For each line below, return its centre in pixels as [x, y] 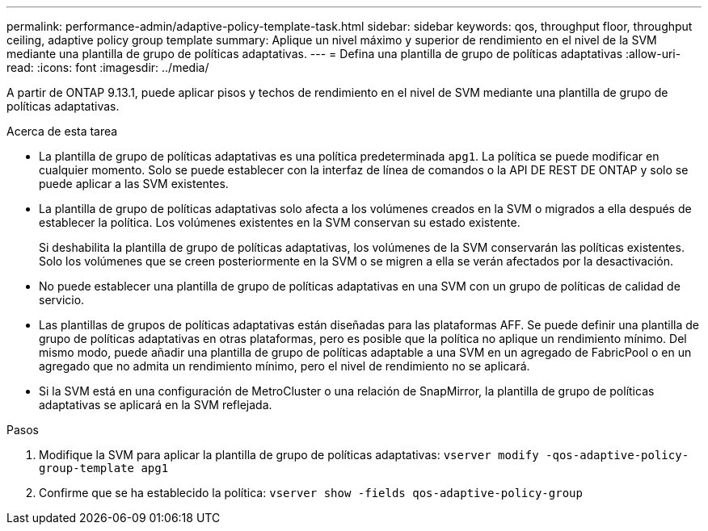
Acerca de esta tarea [62, 131]
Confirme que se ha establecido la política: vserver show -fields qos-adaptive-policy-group [311, 493]
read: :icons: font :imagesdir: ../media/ [108, 67]
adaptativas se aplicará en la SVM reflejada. [156, 405]
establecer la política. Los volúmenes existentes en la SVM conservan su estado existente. [280, 222]
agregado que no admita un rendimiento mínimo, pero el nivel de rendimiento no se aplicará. [284, 366]
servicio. [62, 300]
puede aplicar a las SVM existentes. [134, 184]
